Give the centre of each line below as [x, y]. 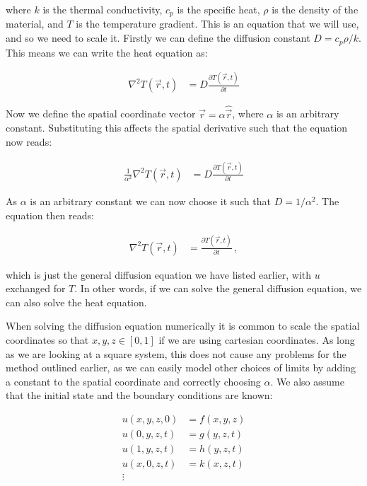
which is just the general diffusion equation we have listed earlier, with [159, 274]
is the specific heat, [219, 9]
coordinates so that [47, 339]
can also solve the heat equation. [76, 302]
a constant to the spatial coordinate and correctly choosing [133, 381]
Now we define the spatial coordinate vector [101, 114]
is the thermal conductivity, [103, 9]
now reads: [29, 142]
